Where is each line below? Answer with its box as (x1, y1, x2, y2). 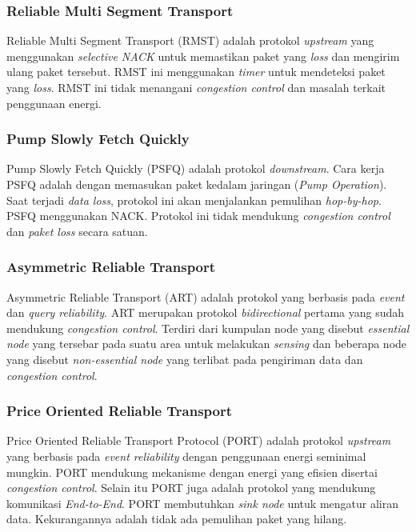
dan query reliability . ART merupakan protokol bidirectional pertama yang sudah (6, 304, 405, 321)
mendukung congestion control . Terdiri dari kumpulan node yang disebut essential (6, 319, 410, 336)
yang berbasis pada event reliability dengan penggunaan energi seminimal (6, 447, 366, 464)
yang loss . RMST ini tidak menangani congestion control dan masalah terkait (6, 79, 386, 95)
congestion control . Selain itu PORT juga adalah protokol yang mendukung (6, 479, 376, 496)
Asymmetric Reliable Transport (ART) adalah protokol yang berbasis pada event (6, 288, 405, 305)
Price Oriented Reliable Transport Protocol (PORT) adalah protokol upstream (6, 432, 391, 449)
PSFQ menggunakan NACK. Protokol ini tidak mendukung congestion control (6, 207, 390, 224)
